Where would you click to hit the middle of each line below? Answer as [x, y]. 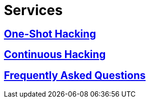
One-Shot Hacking [50, 34]
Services [33, 10]
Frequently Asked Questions [75, 75]
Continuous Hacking [55, 55]
